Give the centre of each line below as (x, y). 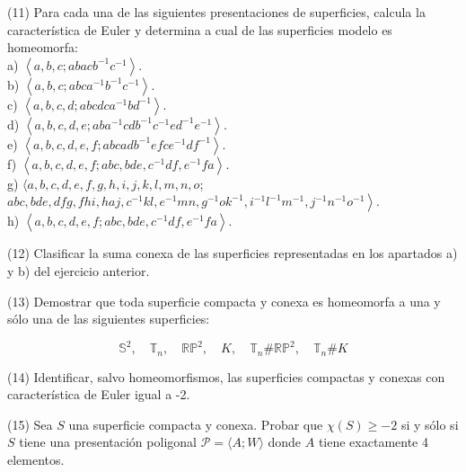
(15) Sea (30, 424)
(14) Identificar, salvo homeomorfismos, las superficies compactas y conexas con (226, 376)
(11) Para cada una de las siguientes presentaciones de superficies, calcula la (216, 12)
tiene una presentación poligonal (108, 442)
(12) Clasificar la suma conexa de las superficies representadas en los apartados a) (233, 253)
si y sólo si (430, 424)
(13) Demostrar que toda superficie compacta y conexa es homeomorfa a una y (224, 301)
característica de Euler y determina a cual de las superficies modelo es (200, 29)
